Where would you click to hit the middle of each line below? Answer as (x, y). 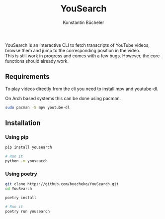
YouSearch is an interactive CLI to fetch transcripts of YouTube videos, (78, 45)
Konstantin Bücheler (83, 22)
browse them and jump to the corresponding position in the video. (73, 50)
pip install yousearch (29, 147)
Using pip (17, 137)
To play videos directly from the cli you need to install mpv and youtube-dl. (82, 89)
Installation (23, 123)
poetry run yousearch (28, 211)
